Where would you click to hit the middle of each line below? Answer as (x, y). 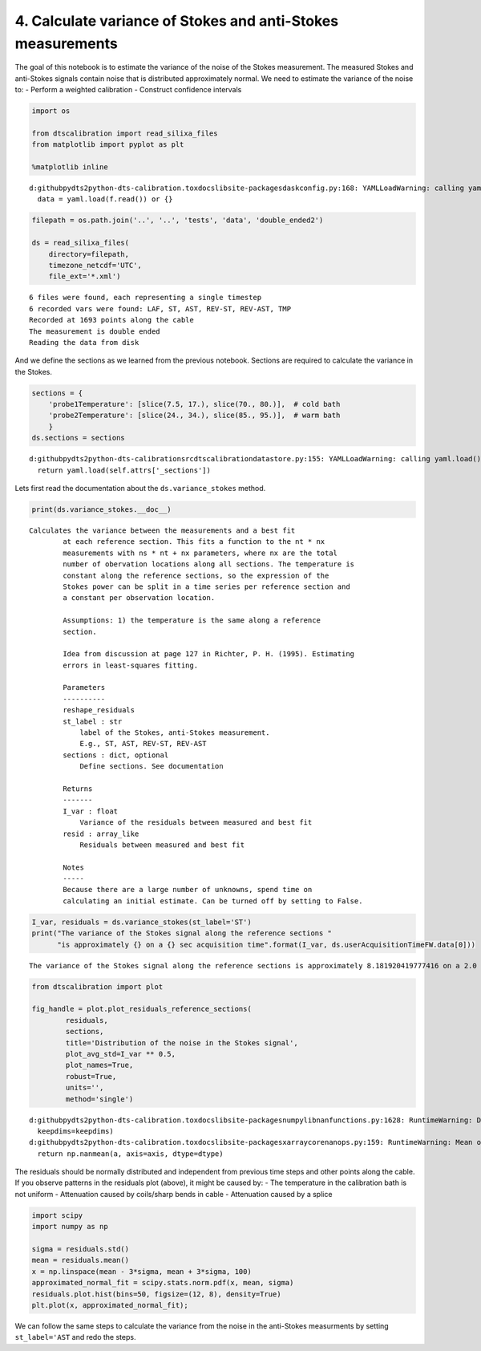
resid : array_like (101, 834)
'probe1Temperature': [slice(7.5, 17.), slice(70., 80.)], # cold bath (194, 404)
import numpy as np (70, 1227)
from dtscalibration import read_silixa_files (125, 133)
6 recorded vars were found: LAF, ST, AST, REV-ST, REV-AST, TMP (160, 308)
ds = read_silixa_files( (81, 243)
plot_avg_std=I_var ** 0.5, (121, 1054)
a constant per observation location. (139, 598)
